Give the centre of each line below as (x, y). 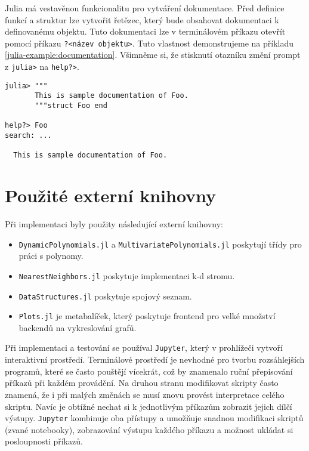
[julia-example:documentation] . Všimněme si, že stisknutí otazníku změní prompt (153, 55)
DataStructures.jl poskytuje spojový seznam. (105, 296)
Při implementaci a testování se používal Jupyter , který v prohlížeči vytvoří (144, 347)
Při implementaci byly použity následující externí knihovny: (114, 224)
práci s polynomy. (51, 256)
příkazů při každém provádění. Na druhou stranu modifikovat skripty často (142, 383)
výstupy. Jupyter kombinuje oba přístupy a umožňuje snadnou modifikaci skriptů (154, 418)
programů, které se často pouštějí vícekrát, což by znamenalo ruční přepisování (149, 371)
